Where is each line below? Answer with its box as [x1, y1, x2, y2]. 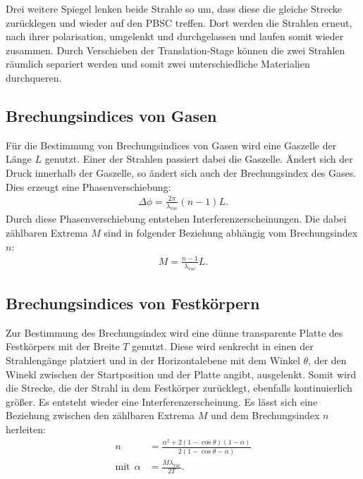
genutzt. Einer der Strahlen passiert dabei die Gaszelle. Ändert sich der [44, 151, 353, 166]
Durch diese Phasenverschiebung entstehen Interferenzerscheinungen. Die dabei [6, 211, 347, 226]
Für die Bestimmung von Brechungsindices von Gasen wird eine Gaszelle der [6, 137, 337, 152]
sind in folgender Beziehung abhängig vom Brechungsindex [104, 225, 358, 240]
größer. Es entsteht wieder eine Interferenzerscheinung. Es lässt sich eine [6, 394, 318, 409]
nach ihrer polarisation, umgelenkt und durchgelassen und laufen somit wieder [6, 29, 344, 44]
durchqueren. [6, 70, 62, 85]
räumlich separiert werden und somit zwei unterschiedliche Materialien [6, 56, 310, 71]
